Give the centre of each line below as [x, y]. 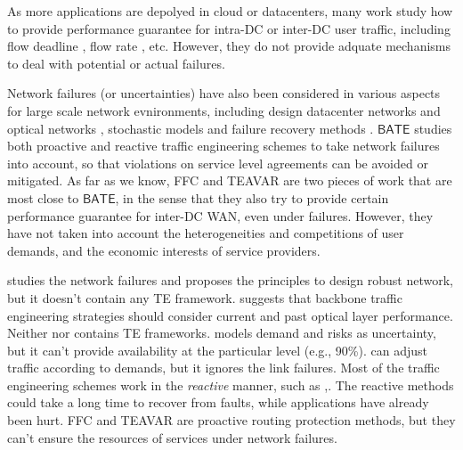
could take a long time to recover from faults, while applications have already [218, 402]
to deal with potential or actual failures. [116, 63]
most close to [43, 197]
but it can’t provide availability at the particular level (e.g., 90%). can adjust [217, 350]
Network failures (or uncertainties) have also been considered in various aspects [224, 93]
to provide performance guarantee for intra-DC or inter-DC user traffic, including [229, 28]
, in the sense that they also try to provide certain [252, 197]
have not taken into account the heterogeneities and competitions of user [206, 233]
